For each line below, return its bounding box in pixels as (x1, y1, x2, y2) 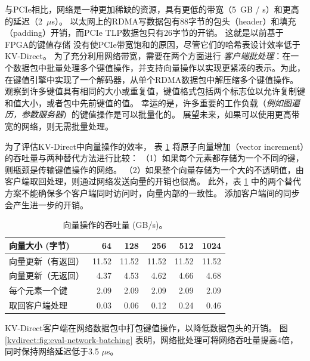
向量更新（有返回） (9, 254, 84, 267)
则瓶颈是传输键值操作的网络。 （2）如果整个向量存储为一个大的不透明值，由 (5, 163, 304, 175)
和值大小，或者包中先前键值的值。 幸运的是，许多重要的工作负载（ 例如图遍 (5, 96, 300, 109)
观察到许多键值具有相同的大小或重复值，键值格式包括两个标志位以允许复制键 (5, 85, 305, 97)
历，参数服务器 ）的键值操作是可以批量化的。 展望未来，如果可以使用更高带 (5, 108, 300, 121)
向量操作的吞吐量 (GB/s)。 (63, 218, 168, 231)
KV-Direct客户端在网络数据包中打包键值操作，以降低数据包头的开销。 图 (5, 322, 288, 334)
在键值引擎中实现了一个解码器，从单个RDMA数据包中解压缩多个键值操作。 (5, 73, 299, 85)
